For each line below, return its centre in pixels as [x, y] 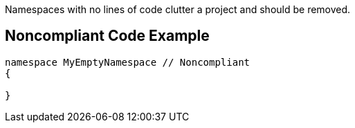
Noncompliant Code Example [107, 36]
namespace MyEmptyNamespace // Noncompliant [128, 62]
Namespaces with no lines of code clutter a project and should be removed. [178, 9]
